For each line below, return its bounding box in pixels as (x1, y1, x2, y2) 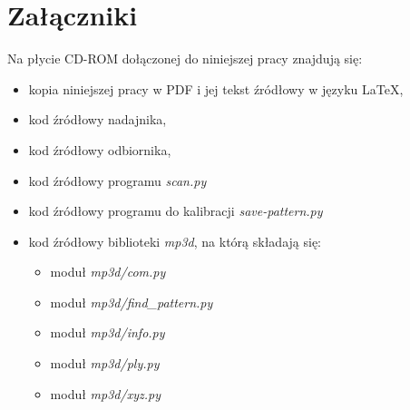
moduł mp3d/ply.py (50, 354, 160, 373)
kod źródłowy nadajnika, (28, 110, 167, 129)
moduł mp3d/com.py (50, 262, 166, 281)
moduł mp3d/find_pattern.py (50, 292, 213, 311)
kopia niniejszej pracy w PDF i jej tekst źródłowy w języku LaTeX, (28, 79, 404, 98)
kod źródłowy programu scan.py (28, 171, 207, 190)
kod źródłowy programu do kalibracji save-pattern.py (28, 201, 323, 220)
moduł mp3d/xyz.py (50, 384, 161, 403)
